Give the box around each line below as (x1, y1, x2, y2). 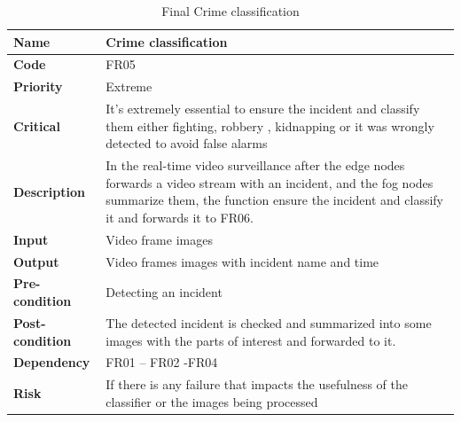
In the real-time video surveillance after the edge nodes (105, 156, 405, 175)
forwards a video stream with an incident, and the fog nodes (105, 173, 434, 191)
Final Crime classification (161, 2, 300, 20)
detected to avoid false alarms (105, 134, 268, 152)
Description (13, 182, 86, 200)
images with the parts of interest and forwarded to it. (105, 331, 396, 349)
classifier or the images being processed (105, 392, 318, 410)
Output (13, 252, 59, 270)
